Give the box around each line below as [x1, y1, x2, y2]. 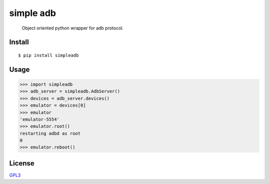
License [9, 159, 34, 167]
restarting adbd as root [19, 130, 81, 136]
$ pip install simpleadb [18, 52, 79, 58]
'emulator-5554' [19, 116, 60, 122]
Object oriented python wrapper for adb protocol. [21, 25, 124, 31]
